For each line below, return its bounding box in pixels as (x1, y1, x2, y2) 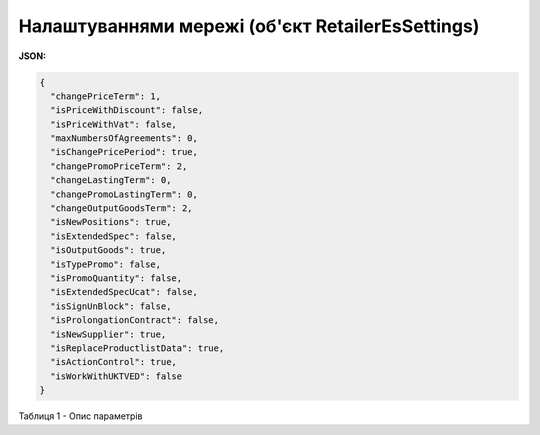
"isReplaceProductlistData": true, (50, 342, 225, 354)
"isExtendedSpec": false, (50, 230, 177, 242)
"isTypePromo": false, (50, 258, 162, 270)
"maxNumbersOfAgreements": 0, (50, 133, 199, 144)
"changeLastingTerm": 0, (50, 175, 172, 186)
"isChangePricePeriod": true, (50, 146, 199, 158)
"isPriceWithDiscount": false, (50, 105, 204, 116)
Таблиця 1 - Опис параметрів (18, 410, 143, 422)
